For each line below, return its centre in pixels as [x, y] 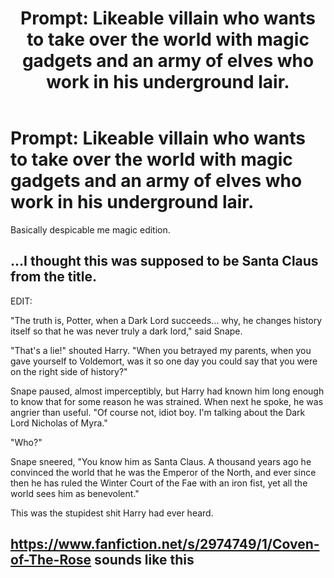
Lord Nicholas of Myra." [59, 423]
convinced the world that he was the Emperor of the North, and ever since [163, 472]
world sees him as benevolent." [75, 493]
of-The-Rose [51, 560]
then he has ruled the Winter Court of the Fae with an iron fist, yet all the [159, 483]
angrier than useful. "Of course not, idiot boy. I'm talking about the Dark [158, 412]
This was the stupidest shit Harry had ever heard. [112, 513]
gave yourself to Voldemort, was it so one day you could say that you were [164, 361]
